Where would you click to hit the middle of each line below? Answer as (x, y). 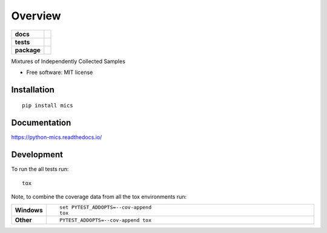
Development (37, 155)
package (28, 50)
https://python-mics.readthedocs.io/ (57, 137)
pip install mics (48, 106)
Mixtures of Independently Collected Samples (68, 61)
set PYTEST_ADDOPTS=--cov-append (105, 207)
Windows (29, 211)
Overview (36, 16)
